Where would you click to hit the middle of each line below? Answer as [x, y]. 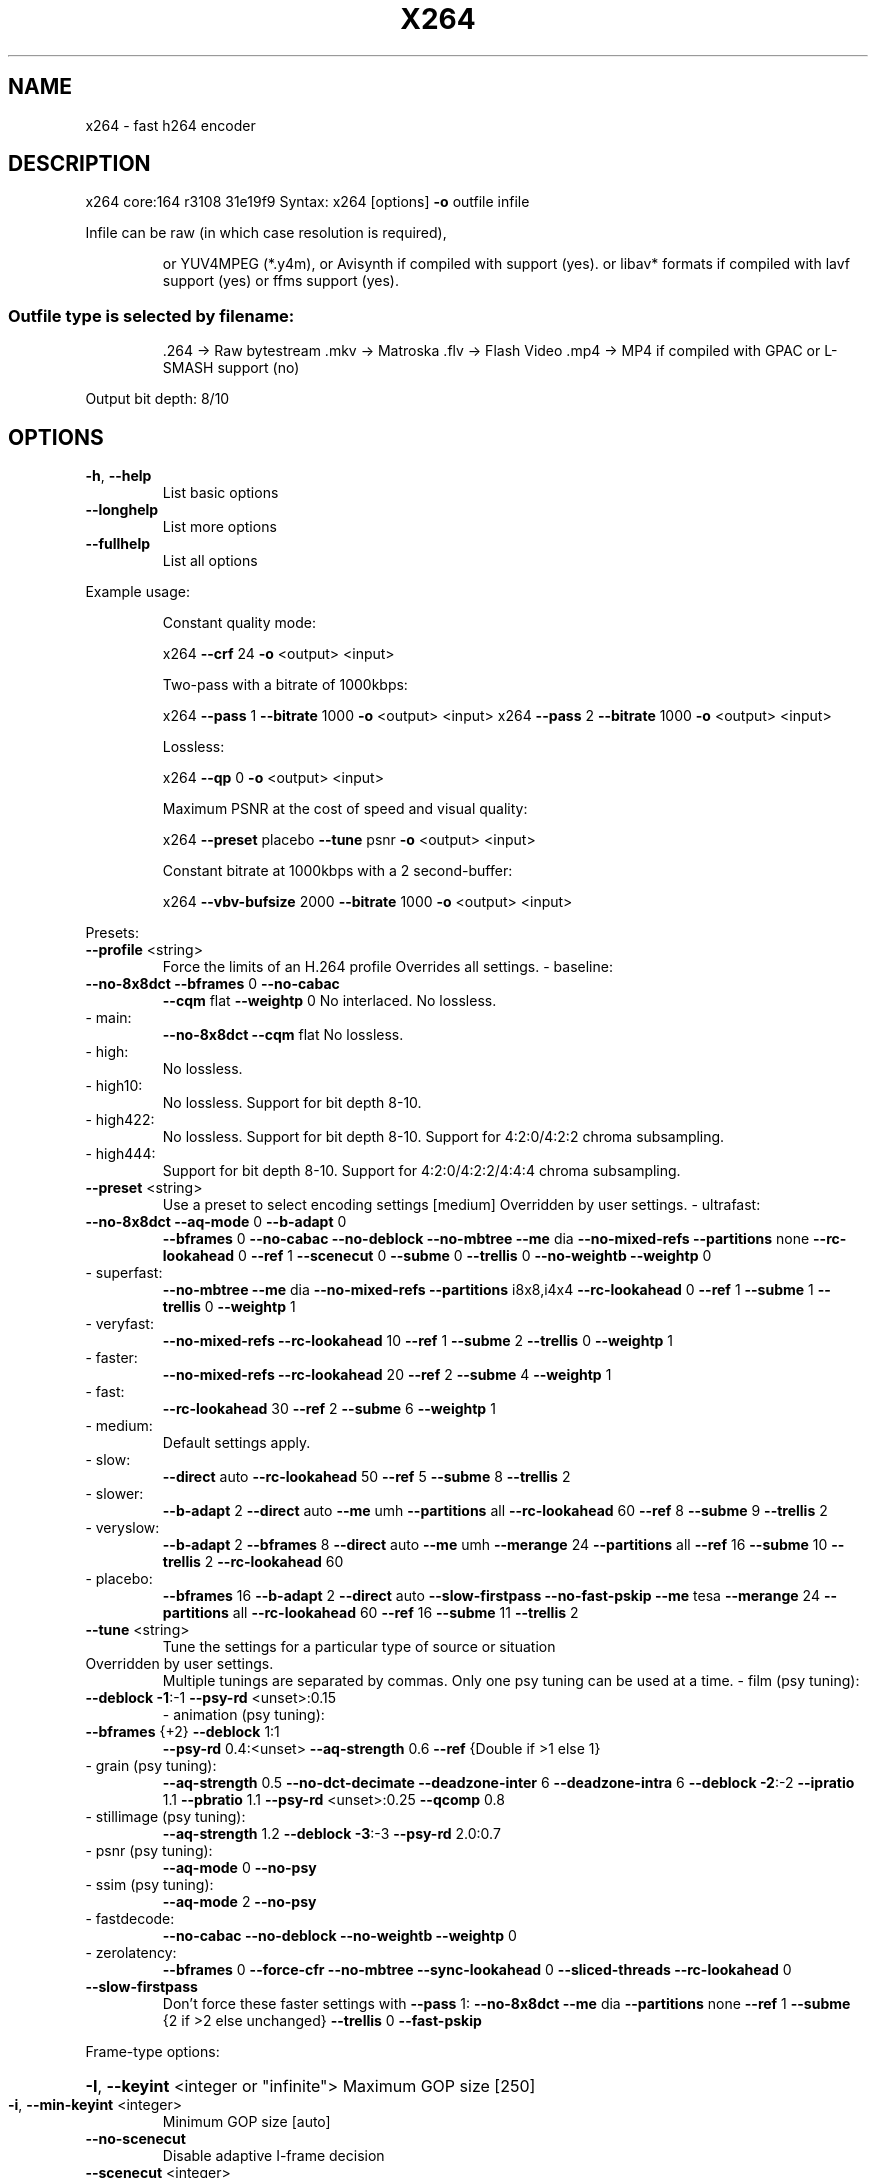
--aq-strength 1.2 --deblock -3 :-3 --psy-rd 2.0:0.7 [331, 1834]
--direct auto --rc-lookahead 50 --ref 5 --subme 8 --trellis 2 [366, 1477]
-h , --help [118, 476]
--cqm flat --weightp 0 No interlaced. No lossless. [329, 1001]
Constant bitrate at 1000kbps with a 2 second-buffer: [337, 871]
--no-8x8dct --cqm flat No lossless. [283, 1035]
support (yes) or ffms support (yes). [280, 281]
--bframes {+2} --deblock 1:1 [182, 1732]
